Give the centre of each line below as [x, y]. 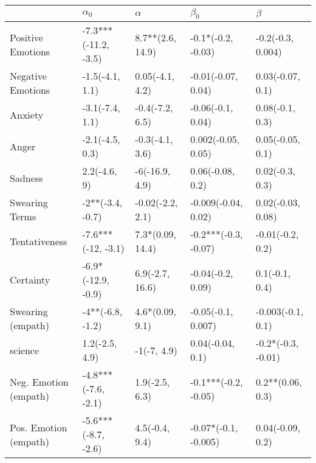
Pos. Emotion [39, 427]
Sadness [26, 178]
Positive [26, 37]
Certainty [30, 280]
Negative [28, 76]
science [25, 350]
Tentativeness [39, 241]
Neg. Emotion [39, 381]
